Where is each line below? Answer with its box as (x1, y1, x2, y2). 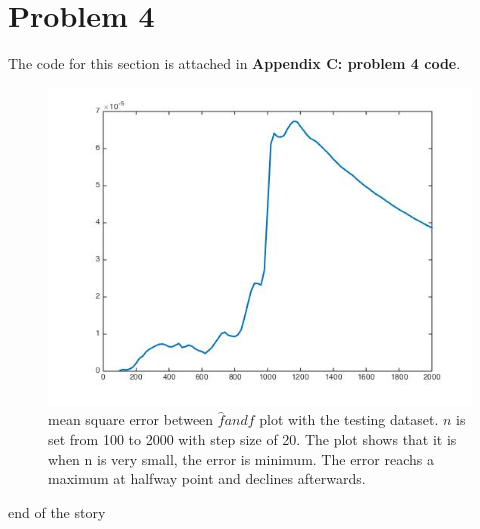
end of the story (8, 501, 106, 522)
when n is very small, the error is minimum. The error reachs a (48, 448, 434, 469)
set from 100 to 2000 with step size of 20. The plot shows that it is (48, 428, 457, 449)
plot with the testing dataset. (259, 409, 439, 430)
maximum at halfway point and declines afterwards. (48, 468, 366, 489)
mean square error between (48, 409, 214, 430)
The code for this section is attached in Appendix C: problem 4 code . (8, 53, 461, 74)
